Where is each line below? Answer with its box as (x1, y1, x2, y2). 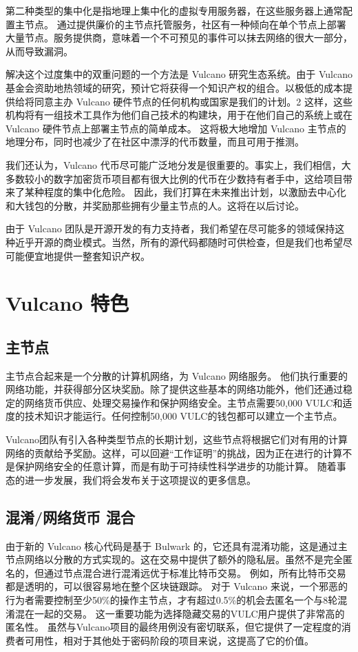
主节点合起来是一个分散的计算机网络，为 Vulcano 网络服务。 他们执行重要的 (6, 368, 348, 383)
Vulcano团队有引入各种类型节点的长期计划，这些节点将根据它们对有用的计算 (6, 432, 348, 447)
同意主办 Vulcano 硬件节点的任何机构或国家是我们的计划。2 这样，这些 (34, 94, 352, 108)
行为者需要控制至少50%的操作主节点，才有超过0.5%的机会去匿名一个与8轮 (6, 593, 338, 607)
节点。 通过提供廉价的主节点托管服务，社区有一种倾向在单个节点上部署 (24, 17, 346, 31)
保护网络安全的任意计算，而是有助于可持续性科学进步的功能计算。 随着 (14, 459, 337, 473)
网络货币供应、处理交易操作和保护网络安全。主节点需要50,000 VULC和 (24, 395, 343, 409)
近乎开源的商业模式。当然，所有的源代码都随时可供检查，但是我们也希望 (14, 234, 343, 249)
